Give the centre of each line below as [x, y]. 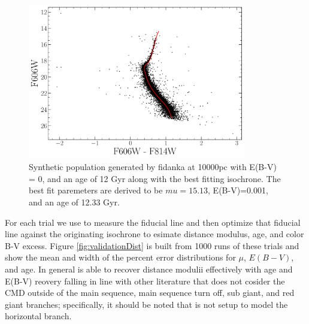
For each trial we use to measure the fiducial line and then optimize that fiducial [153, 222]
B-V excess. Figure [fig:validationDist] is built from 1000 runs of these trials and [152, 245]
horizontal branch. [38, 316]
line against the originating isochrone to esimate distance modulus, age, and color [154, 234]
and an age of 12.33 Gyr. [74, 202]
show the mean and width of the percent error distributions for [120, 257]
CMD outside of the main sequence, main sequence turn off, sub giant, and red [150, 293]
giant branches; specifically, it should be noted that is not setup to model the [146, 304]
